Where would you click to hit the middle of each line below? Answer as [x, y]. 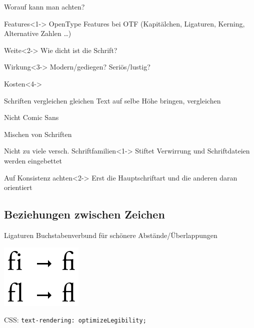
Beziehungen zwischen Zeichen [84, 214]
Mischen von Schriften [38, 134]
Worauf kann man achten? [44, 6]
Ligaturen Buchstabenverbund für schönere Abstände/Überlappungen [111, 235]
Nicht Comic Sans [31, 117]
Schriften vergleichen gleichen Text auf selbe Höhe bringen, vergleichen [112, 100]
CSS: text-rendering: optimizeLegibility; [75, 320]
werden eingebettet [33, 160]
